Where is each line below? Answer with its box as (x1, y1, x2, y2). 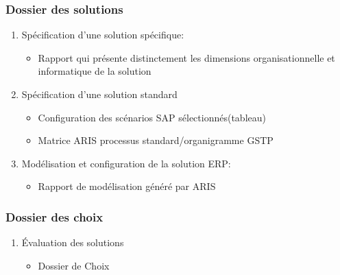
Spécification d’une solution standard (21, 87, 178, 101)
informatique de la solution (38, 64, 151, 78)
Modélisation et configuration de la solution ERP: (21, 156, 231, 170)
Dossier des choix (5, 208, 104, 225)
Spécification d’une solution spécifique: (21, 27, 184, 42)
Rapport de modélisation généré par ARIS (38, 179, 216, 193)
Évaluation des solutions (21, 235, 124, 250)
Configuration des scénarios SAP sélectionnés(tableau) (38, 110, 266, 124)
